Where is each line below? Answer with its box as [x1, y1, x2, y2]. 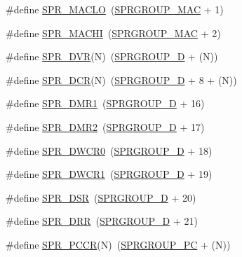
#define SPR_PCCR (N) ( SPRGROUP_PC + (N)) [6, 237, 231, 251]
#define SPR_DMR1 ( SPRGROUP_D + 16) [6, 96, 205, 111]
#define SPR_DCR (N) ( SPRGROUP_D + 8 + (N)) [6, 72, 237, 87]
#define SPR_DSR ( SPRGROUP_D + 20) [6, 190, 196, 204]
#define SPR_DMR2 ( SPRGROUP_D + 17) [6, 119, 205, 134]
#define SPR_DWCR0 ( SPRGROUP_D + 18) [6, 143, 213, 158]
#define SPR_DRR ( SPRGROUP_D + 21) [6, 214, 198, 228]
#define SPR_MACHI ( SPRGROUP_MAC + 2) [6, 25, 221, 40]
